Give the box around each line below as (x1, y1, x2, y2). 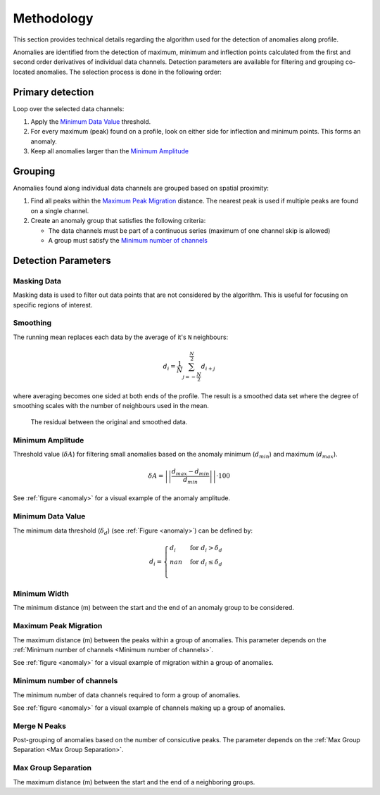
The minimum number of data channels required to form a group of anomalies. (13, 690, 241, 699)
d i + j (201, 362, 216, 372)
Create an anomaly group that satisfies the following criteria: (30, 217, 206, 225)
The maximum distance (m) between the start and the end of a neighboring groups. (13, 777, 255, 786)
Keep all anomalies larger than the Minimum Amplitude (30, 147, 189, 155)
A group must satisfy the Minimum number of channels (48, 236, 208, 245)
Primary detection (13, 86, 94, 98)
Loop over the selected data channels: (13, 104, 125, 113)
